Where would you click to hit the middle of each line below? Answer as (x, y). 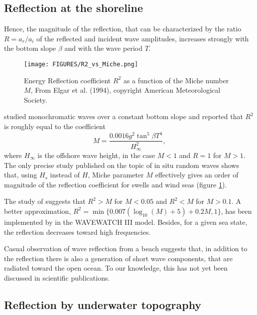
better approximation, (38, 211)
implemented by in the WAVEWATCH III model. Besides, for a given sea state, (126, 222)
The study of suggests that (45, 201)
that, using (21, 175)
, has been (236, 211)
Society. (36, 99)
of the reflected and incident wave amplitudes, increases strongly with (143, 38)
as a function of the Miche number (176, 80)
